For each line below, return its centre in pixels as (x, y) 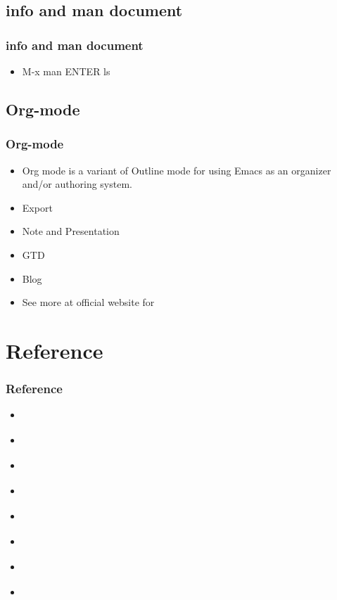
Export (37, 207)
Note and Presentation (71, 231)
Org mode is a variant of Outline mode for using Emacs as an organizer (177, 170)
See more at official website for (88, 302)
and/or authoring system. (77, 184)
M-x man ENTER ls (66, 71)
